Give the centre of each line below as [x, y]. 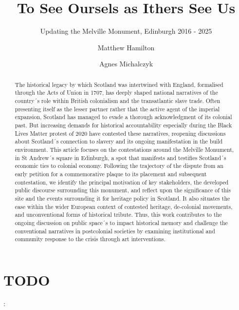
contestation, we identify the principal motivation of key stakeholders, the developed [122, 182]
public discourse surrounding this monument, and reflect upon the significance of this [123, 190]
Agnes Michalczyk [126, 64]
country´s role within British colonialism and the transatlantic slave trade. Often [118, 101]
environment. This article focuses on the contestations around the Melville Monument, [124, 149]
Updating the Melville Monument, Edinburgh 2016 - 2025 [126, 31]
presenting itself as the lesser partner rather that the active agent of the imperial [117, 109]
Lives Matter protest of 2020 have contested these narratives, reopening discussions [120, 133]
